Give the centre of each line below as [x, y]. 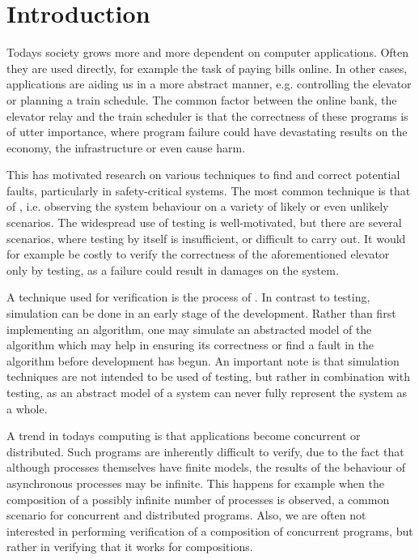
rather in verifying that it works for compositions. [130, 547]
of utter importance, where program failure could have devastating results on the [207, 132]
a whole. [27, 408]
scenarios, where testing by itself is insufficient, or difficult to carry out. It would [206, 238]
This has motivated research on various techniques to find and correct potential [203, 175]
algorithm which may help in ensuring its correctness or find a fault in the [190, 345]
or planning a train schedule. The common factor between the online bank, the [202, 99]
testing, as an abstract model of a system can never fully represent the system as [207, 392]
